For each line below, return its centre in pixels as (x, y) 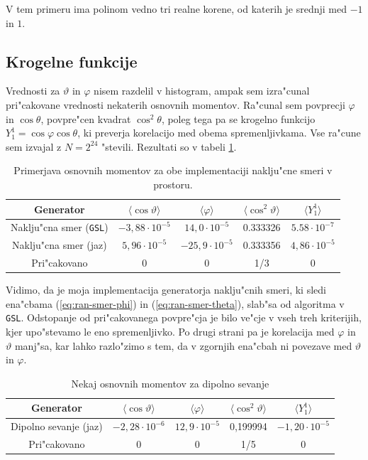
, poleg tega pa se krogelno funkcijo (238, 118)
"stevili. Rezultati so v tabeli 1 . (169, 146)
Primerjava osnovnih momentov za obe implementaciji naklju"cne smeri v (173, 170)
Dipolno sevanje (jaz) (57, 426)
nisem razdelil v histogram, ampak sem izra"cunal (202, 91)
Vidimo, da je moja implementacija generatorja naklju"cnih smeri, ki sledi (166, 290)
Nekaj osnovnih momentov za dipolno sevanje (170, 383)
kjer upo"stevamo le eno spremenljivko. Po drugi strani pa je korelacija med (170, 332)
